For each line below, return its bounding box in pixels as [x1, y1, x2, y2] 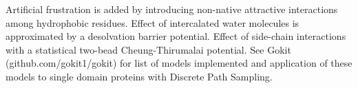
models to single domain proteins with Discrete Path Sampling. [6, 69, 273, 83]
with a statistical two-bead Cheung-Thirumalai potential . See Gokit [6, 42, 291, 56]
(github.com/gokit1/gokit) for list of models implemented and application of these [6, 56, 352, 70]
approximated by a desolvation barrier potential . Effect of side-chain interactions [6, 29, 346, 43]
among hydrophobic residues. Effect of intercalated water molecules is [6, 15, 299, 30]
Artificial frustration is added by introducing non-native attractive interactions [6, 2, 338, 16]
